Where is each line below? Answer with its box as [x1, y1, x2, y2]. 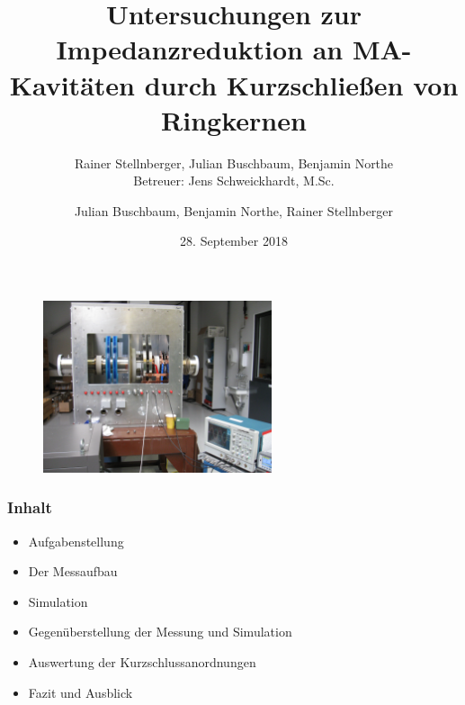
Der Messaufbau [28, 562, 118, 581]
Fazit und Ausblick [28, 682, 133, 701]
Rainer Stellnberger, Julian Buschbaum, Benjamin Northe [74, 153, 394, 172]
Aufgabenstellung [28, 531, 124, 550]
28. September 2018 [180, 231, 288, 250]
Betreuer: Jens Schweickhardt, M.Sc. [133, 171, 335, 190]
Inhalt [7, 496, 52, 519]
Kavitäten [9, 66, 135, 103]
